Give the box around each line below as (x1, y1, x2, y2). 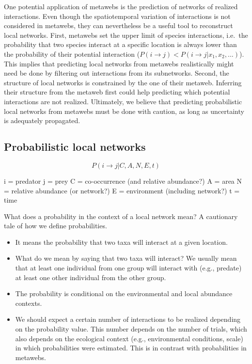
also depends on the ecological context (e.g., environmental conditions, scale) (15, 333, 243, 343)
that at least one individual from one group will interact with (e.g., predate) (15, 263, 242, 273)
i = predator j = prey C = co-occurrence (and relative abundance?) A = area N (4, 175, 242, 186)
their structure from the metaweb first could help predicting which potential (4, 87, 230, 97)
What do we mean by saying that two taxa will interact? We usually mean (15, 253, 237, 263)
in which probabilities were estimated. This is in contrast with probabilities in (15, 343, 247, 353)
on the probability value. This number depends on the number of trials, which (15, 324, 247, 334)
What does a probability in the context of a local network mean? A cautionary (4, 211, 238, 221)
